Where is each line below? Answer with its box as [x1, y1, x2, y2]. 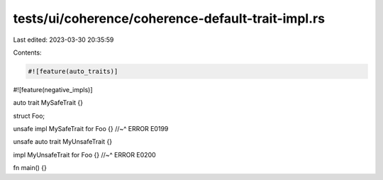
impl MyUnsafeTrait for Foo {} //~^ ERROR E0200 [13, 150, 156, 159]
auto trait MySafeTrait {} [13, 99, 84, 107]
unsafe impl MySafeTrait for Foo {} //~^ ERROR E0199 [13, 125, 169, 133]
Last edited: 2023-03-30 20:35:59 [13, 35, 114, 44]
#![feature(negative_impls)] [13, 85, 93, 94]
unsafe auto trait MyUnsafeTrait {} [13, 137, 113, 146]
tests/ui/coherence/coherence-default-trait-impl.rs [13, 11, 326, 26]
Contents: [13, 48, 42, 57]
